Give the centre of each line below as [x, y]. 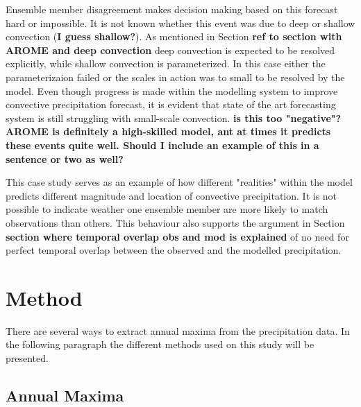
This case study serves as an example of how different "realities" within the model [179, 182]
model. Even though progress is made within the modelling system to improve [172, 90]
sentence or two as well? [65, 158]
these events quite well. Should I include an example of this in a [162, 145]
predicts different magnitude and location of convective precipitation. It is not [171, 195]
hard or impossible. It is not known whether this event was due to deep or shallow [180, 23]
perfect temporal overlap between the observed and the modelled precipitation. [174, 250]
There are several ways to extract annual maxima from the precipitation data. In [178, 330]
